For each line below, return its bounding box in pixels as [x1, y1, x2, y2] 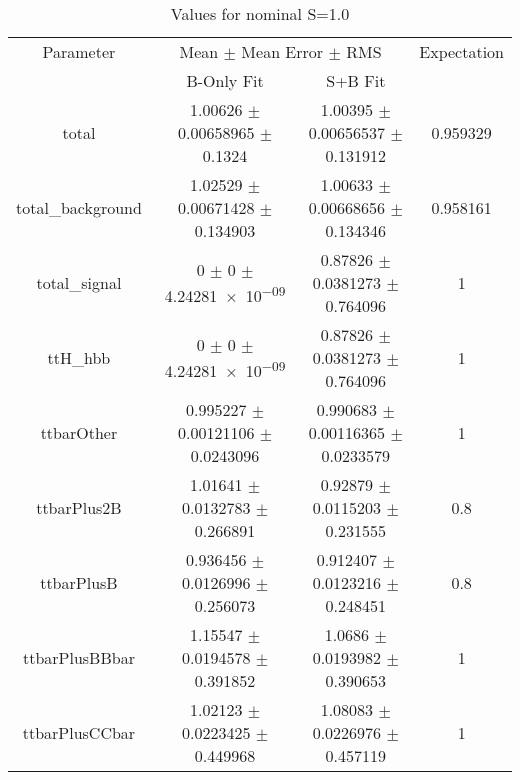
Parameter [42, 40, 116, 63]
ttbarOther [40, 421, 118, 444]
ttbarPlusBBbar [22, 646, 135, 669]
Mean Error [241, 40, 324, 63]
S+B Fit [326, 69, 386, 92]
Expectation [419, 40, 504, 63]
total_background [16, 196, 142, 219]
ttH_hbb [47, 346, 111, 369]
